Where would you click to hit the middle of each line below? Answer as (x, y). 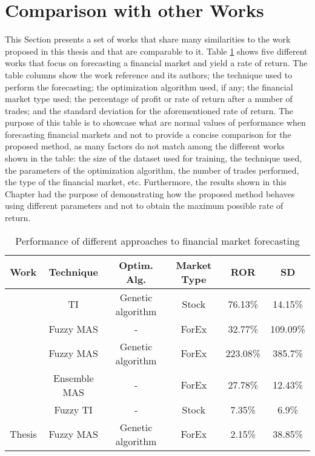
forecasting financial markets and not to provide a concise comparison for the (148, 134)
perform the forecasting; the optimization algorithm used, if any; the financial (149, 87)
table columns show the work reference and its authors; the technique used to (149, 74)
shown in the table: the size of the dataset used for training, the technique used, (154, 158)
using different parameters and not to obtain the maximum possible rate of (144, 206)
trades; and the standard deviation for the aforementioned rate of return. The (149, 110)
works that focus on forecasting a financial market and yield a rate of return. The (156, 63)
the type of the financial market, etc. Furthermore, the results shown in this (146, 182)
